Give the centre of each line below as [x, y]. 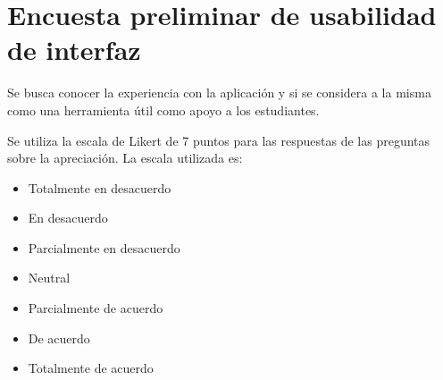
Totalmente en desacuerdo [100, 187]
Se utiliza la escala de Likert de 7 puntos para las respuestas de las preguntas [219, 140]
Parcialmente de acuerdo [96, 308]
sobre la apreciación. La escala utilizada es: [125, 158]
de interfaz [74, 50]
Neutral [49, 278]
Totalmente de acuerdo [91, 368]
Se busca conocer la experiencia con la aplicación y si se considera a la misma [219, 93]
